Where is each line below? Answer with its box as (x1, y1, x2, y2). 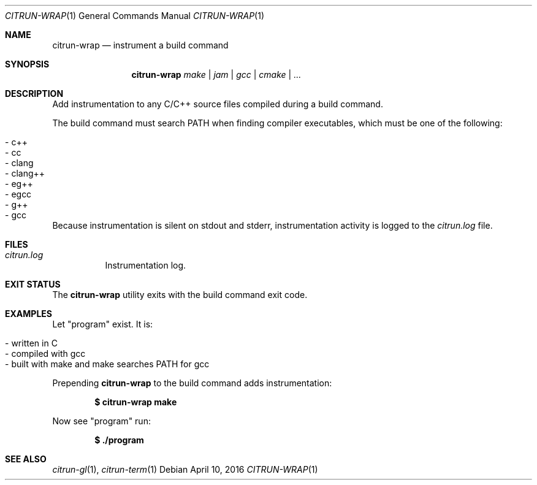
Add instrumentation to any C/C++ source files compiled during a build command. (52, 99, 383, 109)
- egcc (5, 189, 32, 199)
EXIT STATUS (5, 279, 61, 289)
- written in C (5, 338, 58, 348)
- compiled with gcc (5, 348, 86, 359)
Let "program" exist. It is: (52, 319, 153, 329)
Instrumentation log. (105, 260, 186, 270)
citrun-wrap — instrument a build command (52, 40, 229, 50)
